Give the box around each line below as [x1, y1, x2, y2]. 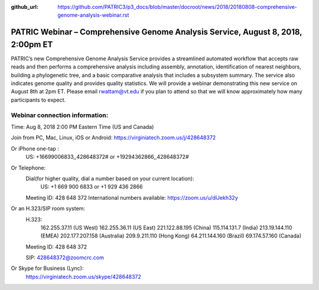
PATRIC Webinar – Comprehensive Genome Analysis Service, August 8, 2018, [11, 27, 302, 37]
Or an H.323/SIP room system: [11, 205, 86, 212]
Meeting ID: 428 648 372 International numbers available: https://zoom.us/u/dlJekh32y [25, 194, 239, 201]
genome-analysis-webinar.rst [57, 12, 129, 19]
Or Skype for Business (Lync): [11, 265, 84, 272]
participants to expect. [11, 96, 66, 103]
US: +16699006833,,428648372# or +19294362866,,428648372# [25, 154, 189, 161]
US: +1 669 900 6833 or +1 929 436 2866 [40, 183, 143, 190]
